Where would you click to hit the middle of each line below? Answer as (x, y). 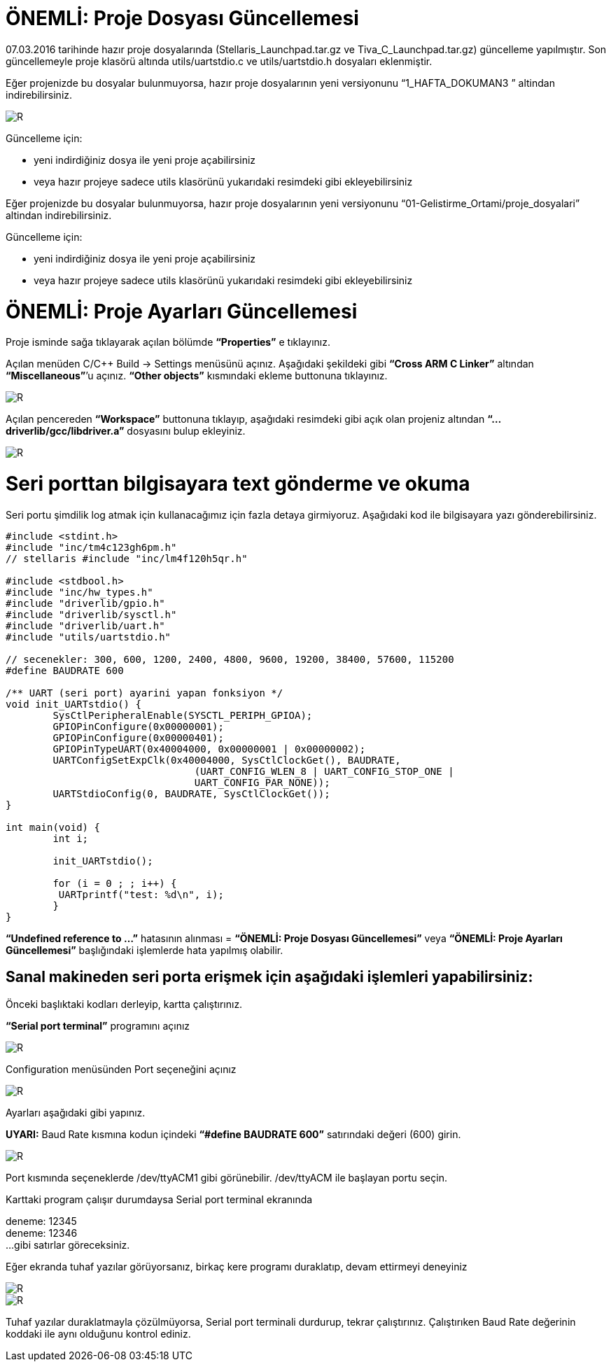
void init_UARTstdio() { (73, 704)
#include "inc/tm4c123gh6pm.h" (91, 547)
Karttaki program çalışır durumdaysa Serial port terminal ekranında (159, 1199)
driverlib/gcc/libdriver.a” (65, 431)
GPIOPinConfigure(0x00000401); (138, 737)
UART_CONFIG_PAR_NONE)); (262, 782)
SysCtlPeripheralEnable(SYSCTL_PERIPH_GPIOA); (183, 715)
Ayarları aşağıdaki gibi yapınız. (76, 1112)
